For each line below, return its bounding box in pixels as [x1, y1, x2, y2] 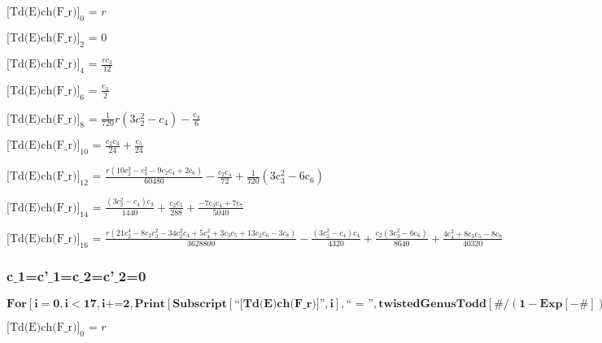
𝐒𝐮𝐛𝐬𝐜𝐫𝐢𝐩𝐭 [172, 297, 227, 310]
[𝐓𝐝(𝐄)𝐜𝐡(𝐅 [239, 297, 303, 310]
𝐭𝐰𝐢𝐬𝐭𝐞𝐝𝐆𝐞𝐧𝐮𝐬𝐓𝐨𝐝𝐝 [378, 297, 486, 310]
